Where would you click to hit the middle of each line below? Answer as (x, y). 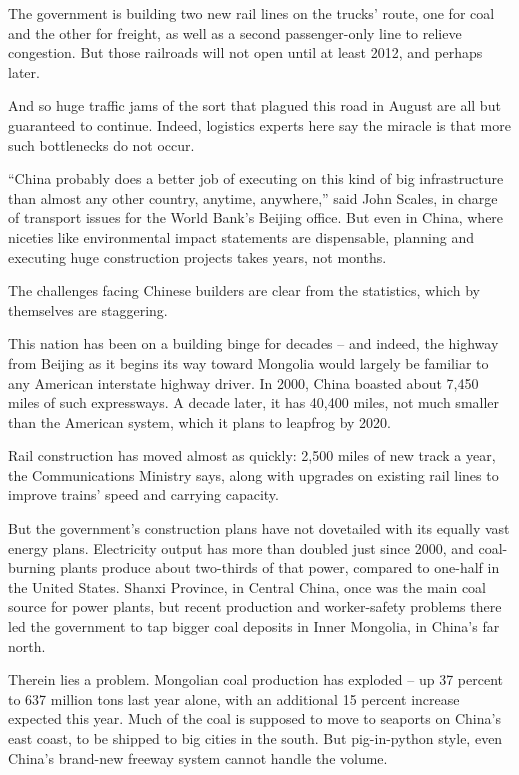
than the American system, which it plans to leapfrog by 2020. (199, 421)
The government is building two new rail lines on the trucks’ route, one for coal (251, 13)
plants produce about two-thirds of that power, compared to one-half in (280, 567)
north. (27, 645)
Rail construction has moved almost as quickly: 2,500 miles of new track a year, (252, 455)
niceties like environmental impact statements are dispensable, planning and (241, 236)
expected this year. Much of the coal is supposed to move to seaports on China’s (254, 718)
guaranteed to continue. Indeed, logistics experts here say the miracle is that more (259, 124)
